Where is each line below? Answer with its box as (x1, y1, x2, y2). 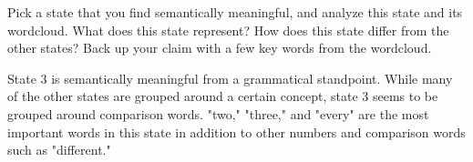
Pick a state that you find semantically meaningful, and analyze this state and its (7, 3, 463, 21)
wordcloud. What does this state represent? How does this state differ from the (7, 20, 449, 39)
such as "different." (7, 140, 111, 159)
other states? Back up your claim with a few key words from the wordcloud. (7, 38, 432, 57)
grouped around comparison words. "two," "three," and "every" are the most (7, 104, 429, 123)
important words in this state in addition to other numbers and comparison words (7, 122, 466, 141)
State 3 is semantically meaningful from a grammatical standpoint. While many (7, 68, 453, 87)
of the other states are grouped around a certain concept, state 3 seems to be (7, 86, 438, 106)
